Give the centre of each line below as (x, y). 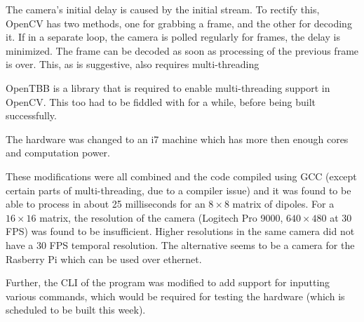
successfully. (31, 115)
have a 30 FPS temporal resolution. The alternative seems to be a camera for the (180, 244)
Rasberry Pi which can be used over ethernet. (104, 259)
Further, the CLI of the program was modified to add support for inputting (168, 282)
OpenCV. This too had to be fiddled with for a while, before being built (161, 101)
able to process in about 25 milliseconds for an (106, 204)
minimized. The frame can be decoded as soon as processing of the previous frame (182, 50)
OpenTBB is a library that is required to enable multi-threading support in (168, 87)
